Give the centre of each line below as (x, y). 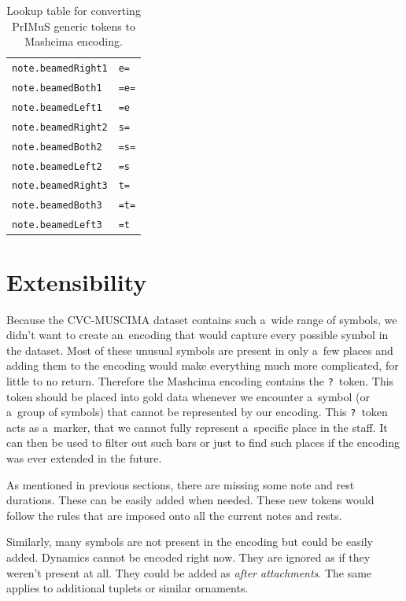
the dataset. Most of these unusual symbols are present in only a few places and (200, 350)
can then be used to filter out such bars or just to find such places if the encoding (203, 442)
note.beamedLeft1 (57, 107)
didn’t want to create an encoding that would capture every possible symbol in (197, 335)
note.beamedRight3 (60, 186)
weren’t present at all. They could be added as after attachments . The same (189, 572)
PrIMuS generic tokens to (74, 26)
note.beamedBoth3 (57, 206)
